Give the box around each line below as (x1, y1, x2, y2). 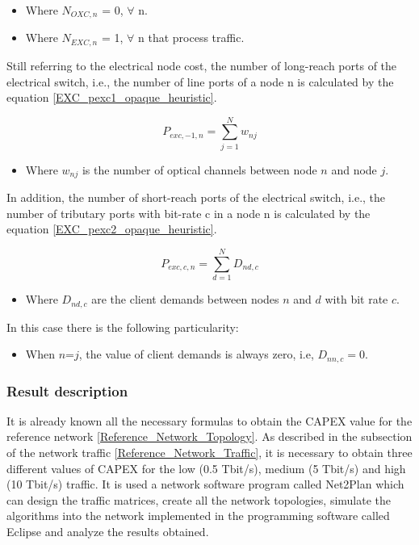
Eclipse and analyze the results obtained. (6, 523, 209, 540)
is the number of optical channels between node (82, 161, 317, 178)
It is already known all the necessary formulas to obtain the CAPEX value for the (6, 412, 413, 429)
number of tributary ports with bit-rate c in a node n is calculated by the (6, 204, 371, 221)
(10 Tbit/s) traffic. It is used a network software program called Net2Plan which (6, 476, 404, 493)
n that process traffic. (138, 29, 245, 46)
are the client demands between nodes (91, 291, 279, 308)
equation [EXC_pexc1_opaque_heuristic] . (6, 89, 217, 106)
